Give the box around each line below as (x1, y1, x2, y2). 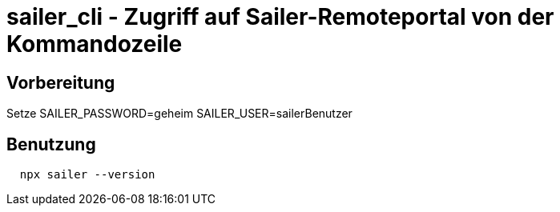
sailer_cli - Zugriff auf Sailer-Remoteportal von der (6, 3, 554, 30)
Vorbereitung (6, 72, 115, 93)
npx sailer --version (19, 168, 155, 182)
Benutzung (6, 134, 96, 154)
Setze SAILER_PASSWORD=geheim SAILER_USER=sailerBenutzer (6, 106, 353, 121)
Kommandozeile (6, 30, 183, 58)
